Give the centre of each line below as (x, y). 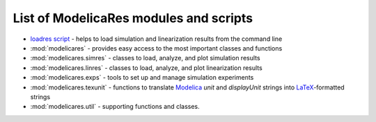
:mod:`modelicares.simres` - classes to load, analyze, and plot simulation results (145, 58)
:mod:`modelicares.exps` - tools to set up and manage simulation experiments (142, 78)
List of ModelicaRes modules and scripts (133, 18)
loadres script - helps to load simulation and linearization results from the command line (156, 39)
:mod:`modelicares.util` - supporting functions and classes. (115, 107)
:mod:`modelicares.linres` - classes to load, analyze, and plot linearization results (146, 68)
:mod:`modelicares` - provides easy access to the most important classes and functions (156, 48)
